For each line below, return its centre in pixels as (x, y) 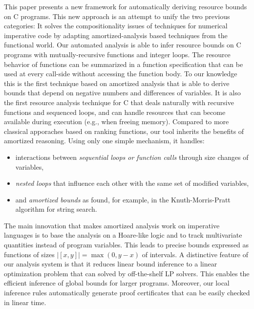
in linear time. (25, 302)
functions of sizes (29, 254)
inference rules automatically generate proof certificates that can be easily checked (127, 293)
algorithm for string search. (56, 209)
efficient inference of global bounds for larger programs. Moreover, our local (117, 283)
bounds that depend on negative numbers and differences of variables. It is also (122, 93)
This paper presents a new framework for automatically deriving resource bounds (126, 6)
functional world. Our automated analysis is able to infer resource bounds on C (123, 45)
